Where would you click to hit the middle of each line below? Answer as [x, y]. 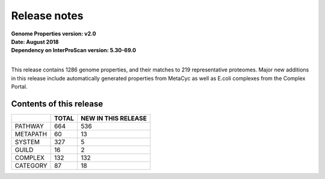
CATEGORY [31, 165]
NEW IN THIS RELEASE [113, 118]
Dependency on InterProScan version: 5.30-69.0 [74, 50]
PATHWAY [29, 126]
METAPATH [31, 134]
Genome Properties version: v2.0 [54, 34]
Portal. [19, 86]
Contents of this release [57, 104]
